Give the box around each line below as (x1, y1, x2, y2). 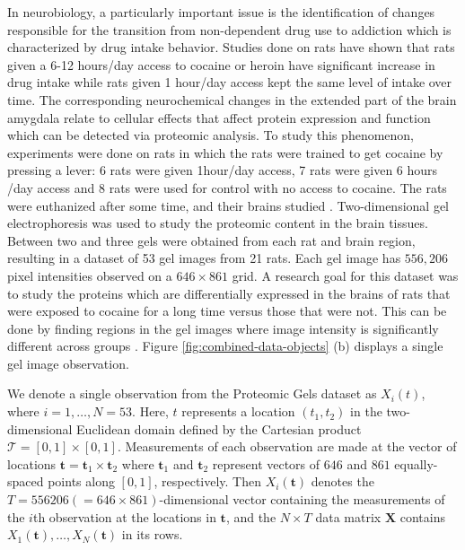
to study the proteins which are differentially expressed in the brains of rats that (7, 284, 451, 302)
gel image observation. (7, 354, 129, 372)
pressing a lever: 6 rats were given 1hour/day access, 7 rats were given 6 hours (7, 161, 438, 179)
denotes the (311, 472, 374, 491)
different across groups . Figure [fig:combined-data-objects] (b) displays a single (7, 336, 443, 355)
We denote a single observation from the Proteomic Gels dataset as (7, 384, 377, 403)
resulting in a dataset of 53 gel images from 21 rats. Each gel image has (7, 249, 401, 267)
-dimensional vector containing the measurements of (159, 490, 445, 509)
